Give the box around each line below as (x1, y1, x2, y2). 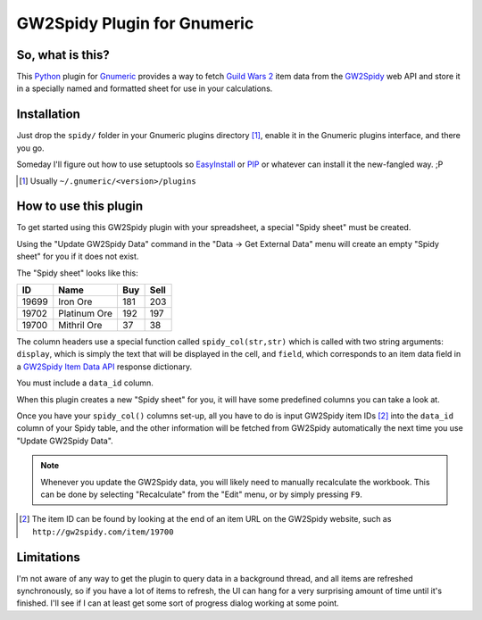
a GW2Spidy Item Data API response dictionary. (16, 361, 193, 372)
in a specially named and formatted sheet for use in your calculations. (16, 83, 273, 94)
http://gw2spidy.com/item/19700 (32, 526, 174, 537)
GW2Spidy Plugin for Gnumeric (16, 13, 254, 33)
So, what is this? (16, 47, 111, 62)
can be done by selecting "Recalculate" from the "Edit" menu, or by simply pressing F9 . (40, 489, 363, 500)
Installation (16, 107, 80, 122)
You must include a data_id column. (16, 377, 154, 388)
